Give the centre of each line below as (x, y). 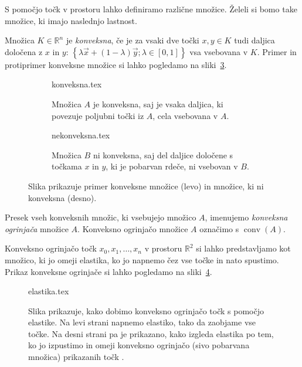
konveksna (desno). (62, 197)
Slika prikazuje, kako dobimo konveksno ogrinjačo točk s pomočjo (146, 310)
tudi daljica (255, 40)
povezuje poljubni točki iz (98, 115)
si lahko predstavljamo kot (243, 248)
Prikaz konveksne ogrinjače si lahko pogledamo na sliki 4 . (108, 271)
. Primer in (277, 51)
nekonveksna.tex (81, 135)
